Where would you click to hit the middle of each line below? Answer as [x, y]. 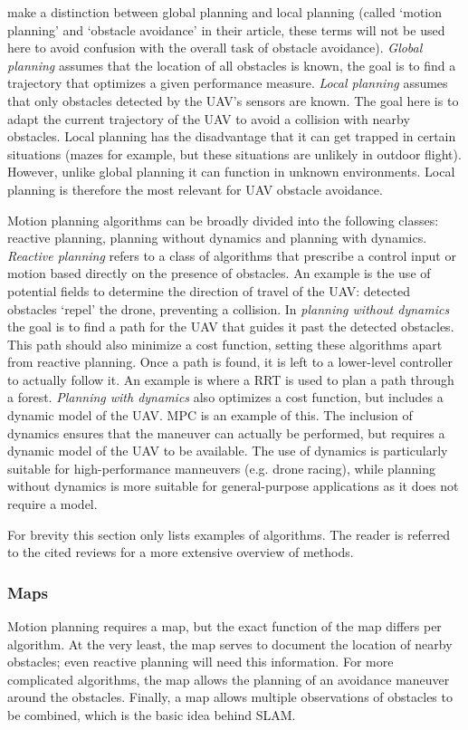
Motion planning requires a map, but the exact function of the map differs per [224, 626]
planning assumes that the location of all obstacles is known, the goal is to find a [232, 65]
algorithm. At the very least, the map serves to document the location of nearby [230, 644]
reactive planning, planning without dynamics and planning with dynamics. [217, 238]
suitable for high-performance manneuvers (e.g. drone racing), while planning [221, 468]
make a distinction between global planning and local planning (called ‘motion [225, 12]
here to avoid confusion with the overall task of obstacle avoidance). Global [215, 48]
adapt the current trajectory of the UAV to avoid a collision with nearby [209, 118]
